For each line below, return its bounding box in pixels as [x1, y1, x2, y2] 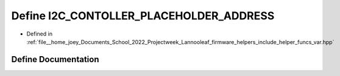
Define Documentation [11, 54, 99, 65]
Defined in [26, 30, 53, 37]
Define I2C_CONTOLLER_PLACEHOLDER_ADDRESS [11, 9, 275, 22]
